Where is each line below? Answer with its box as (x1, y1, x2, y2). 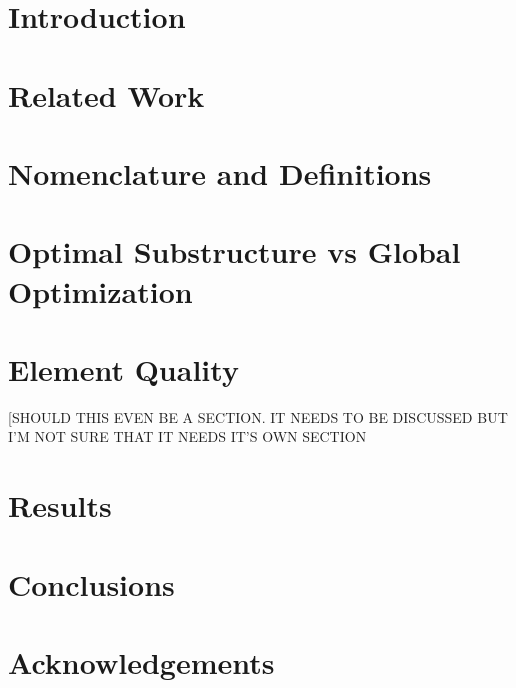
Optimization (8, 270, 193, 311)
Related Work (8, 74, 205, 115)
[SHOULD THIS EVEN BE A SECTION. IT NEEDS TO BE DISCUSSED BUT (8, 406, 508, 427)
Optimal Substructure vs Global (8, 231, 461, 272)
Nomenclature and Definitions (8, 152, 432, 193)
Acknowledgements (8, 641, 275, 682)
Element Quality (8, 348, 239, 389)
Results (8, 485, 112, 526)
